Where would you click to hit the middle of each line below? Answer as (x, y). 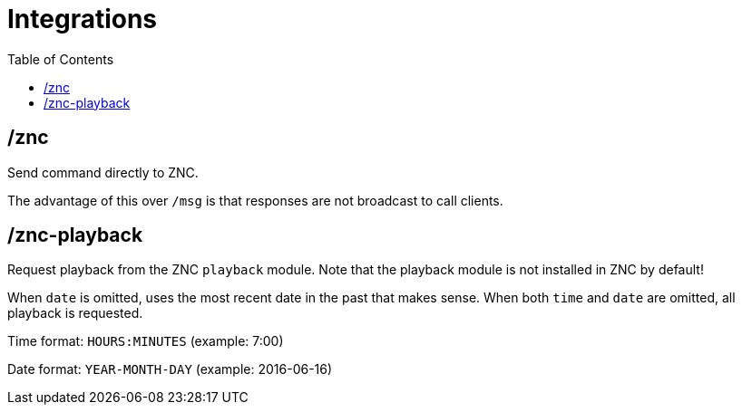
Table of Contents (61, 59)
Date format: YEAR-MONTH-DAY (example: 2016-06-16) (170, 369)
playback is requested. (75, 313)
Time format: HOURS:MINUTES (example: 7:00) (146, 341)
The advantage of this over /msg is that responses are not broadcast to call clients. (255, 200)
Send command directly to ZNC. (103, 172)
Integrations (83, 19)
